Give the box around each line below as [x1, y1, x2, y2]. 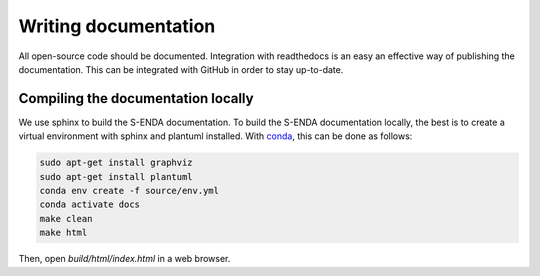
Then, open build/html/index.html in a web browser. [18, 253, 231, 265]
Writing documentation [18, 15, 216, 37]
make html [39, 227, 88, 239]
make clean [39, 213, 93, 224]
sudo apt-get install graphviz [39, 157, 194, 169]
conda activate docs [39, 199, 140, 210]
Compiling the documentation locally [18, 90, 254, 107]
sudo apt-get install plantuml [39, 171, 194, 182]
